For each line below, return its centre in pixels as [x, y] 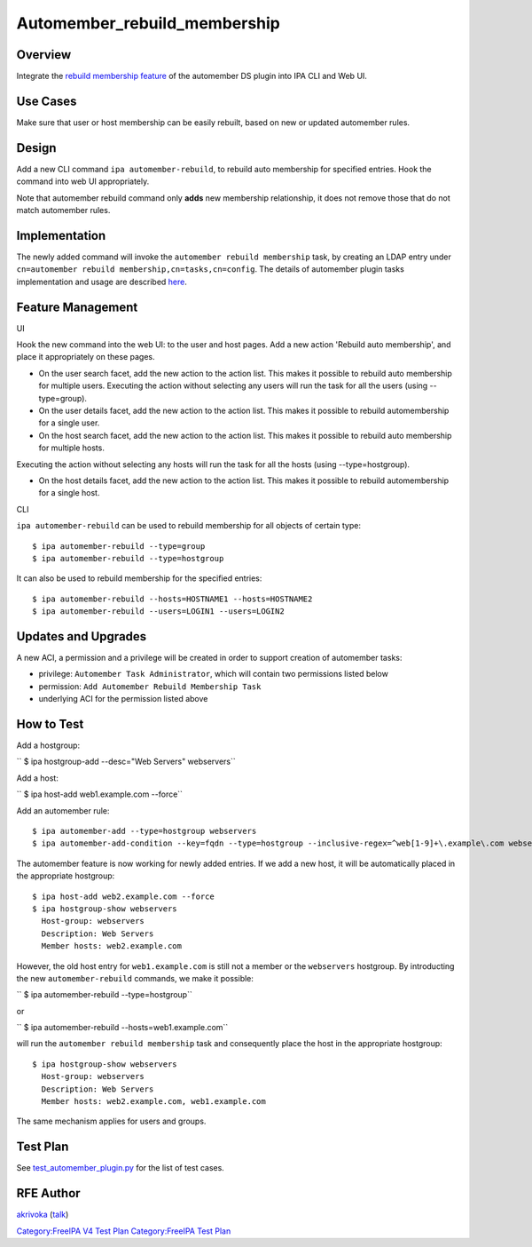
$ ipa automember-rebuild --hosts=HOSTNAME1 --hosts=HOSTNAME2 [172, 599]
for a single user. [69, 423]
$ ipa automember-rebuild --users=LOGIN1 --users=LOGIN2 [159, 612]
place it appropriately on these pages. [86, 357]
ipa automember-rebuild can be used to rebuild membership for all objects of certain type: [188, 526]
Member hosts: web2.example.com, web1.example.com [153, 1102]
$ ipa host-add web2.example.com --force [123, 896]
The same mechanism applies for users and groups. [111, 1121]
